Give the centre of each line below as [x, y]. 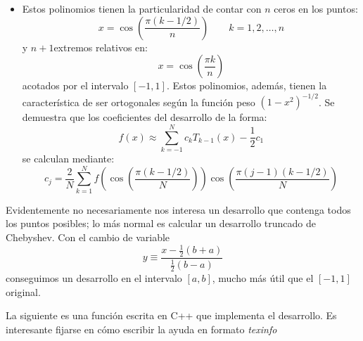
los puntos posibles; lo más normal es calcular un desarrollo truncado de [161, 223]
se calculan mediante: [68, 158]
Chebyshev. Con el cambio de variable [88, 237]
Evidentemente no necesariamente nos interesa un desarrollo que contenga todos [178, 209]
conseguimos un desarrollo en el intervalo [94, 278]
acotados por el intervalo [75, 85]
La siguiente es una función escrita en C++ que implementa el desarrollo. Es [171, 315]
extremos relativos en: [101, 47]
